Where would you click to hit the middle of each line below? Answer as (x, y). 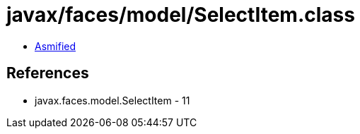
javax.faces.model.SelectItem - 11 (112, 100)
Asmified (56, 46)
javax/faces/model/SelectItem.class (181, 15)
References (48, 73)
